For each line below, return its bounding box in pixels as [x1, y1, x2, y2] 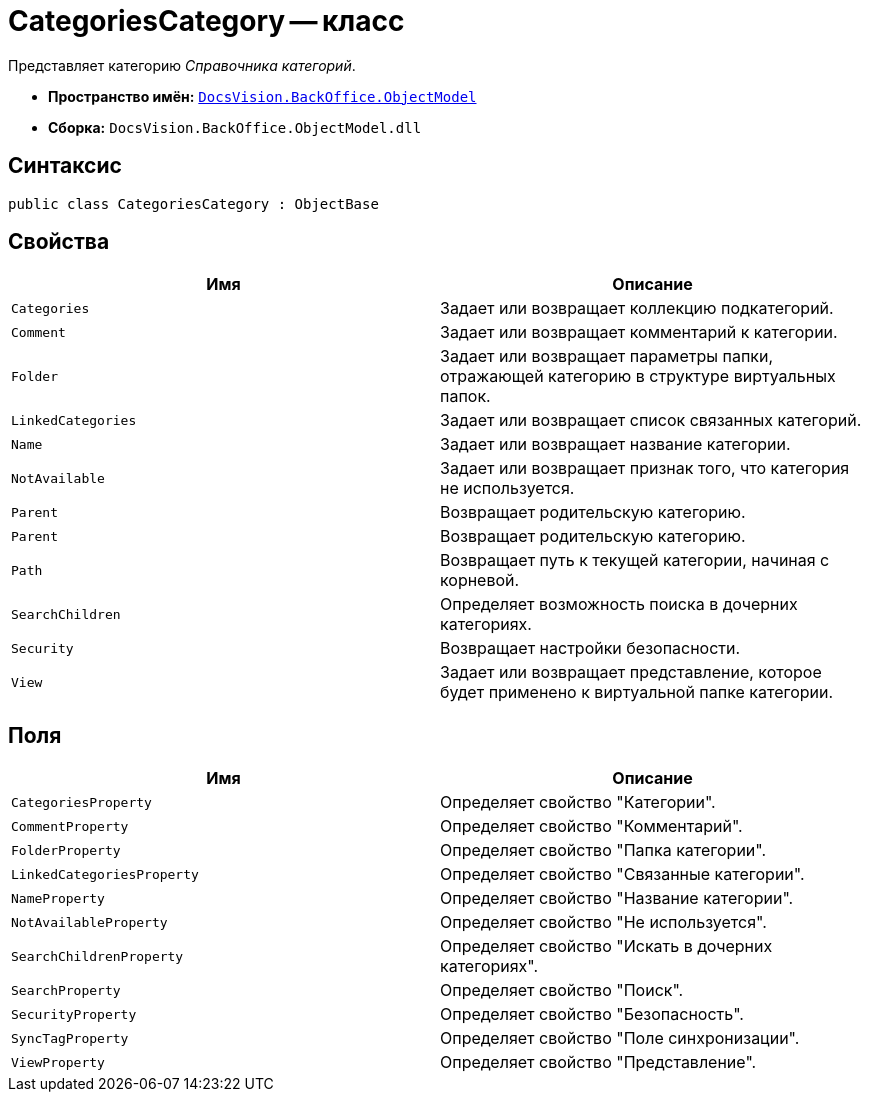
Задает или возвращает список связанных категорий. [440, 410, 862, 431]
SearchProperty [11, 982, 121, 998]
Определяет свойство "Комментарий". [440, 816, 743, 837]
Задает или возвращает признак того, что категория [440, 458, 850, 479]
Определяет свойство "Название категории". [440, 888, 794, 909]
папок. [440, 386, 491, 407]
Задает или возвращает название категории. [440, 434, 791, 455]
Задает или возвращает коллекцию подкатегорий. [440, 298, 834, 319]
